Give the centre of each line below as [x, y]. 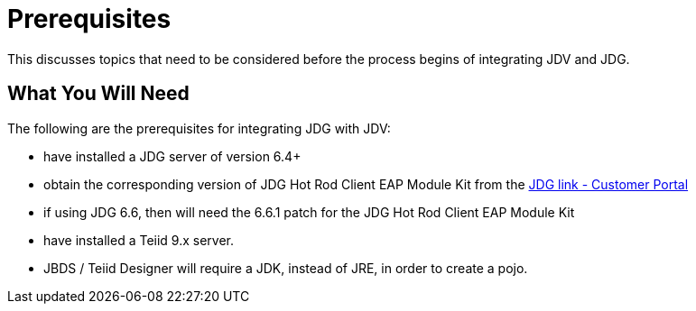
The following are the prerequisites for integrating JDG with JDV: [199, 128]
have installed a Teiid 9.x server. [139, 240]
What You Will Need [98, 94]
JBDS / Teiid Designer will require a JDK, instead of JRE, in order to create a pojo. [286, 268]
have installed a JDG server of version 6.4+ [172, 156]
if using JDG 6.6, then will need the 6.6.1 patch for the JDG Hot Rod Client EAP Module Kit [309, 212]
